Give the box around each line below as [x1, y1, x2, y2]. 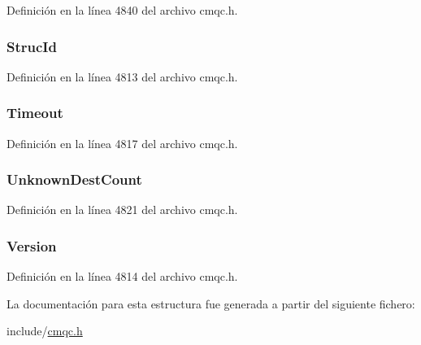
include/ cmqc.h [7, 322, 83, 339]
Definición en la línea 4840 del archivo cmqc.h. [7, 2, 238, 18]
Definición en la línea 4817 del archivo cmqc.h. [7, 134, 238, 151]
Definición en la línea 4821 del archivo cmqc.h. [7, 201, 238, 218]
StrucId [7, 36, 57, 56]
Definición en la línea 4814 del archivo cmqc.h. [7, 268, 238, 285]
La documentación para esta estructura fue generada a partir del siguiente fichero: [7, 295, 415, 312]
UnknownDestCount [7, 169, 142, 190]
